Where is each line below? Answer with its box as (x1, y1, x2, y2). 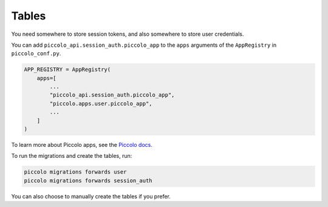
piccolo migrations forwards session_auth (24, 177, 152, 184)
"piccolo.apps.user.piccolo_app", (49, 100, 152, 107)
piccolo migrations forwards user (24, 169, 127, 175)
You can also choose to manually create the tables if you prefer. (11, 192, 171, 200)
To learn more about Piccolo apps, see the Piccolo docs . (11, 141, 153, 149)
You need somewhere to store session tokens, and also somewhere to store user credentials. (11, 30, 244, 38)
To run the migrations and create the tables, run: (11, 152, 132, 160)
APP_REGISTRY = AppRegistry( (24, 66, 111, 73)
